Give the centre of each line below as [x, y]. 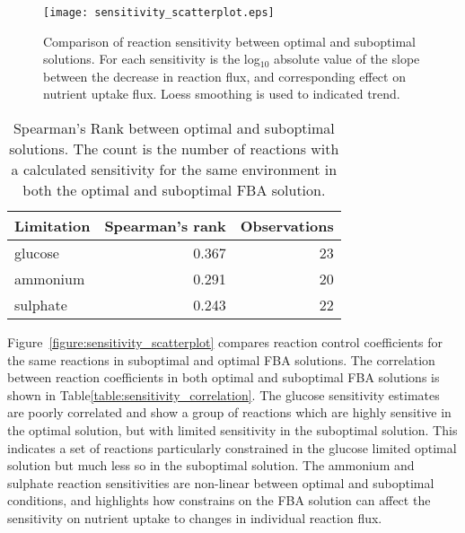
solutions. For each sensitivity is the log [152, 59]
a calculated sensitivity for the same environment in [174, 170]
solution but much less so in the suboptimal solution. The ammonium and [211, 465]
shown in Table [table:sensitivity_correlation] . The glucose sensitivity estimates [224, 394]
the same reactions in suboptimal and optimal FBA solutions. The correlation [221, 359]
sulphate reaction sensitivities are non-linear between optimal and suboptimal [221, 482]
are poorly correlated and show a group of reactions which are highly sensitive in [229, 412]
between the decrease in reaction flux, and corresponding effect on [224, 76]
